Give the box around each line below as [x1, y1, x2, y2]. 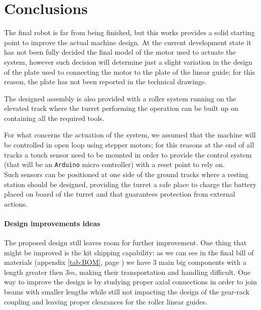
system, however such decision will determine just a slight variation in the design [4, 56, 252, 67]
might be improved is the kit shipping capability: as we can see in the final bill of [4, 247, 254, 257]
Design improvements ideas [4, 218, 100, 228]
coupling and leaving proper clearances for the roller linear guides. [4, 296, 207, 306]
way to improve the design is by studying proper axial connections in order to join [4, 276, 257, 287]
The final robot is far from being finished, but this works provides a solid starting [4, 27, 255, 38]
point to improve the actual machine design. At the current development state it [4, 37, 251, 47]
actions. [4, 198, 28, 209]
